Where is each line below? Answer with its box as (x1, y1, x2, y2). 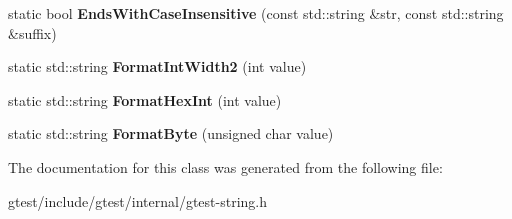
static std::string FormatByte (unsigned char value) (8, 123, 334, 144)
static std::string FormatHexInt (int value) (8, 89, 282, 110)
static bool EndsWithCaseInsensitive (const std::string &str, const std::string (8, 3, 504, 23)
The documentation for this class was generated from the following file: (8, 156, 443, 177)
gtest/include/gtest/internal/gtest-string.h (8, 190, 268, 211)
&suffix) (8, 22, 57, 43)
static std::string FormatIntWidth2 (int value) (8, 56, 307, 77)
